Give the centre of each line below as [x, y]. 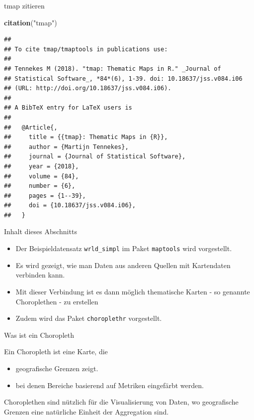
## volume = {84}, [42, 176]
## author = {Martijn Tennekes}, [66, 147]
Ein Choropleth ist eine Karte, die [56, 351]
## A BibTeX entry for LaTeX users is [68, 108]
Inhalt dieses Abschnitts [41, 231]
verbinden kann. [40, 275]
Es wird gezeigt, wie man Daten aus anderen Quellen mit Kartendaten [123, 265]
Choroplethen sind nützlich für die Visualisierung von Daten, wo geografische [121, 402]
